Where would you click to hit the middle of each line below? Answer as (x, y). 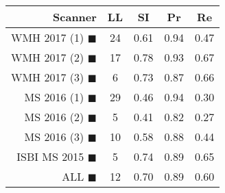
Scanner (75, 17)
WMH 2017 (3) (48, 77)
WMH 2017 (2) (48, 57)
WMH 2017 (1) (48, 37)
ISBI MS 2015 (50, 156)
